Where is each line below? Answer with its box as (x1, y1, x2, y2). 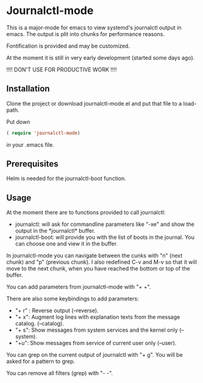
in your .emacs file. (6, 141, 54, 148)
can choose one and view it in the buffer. (15, 240, 118, 247)
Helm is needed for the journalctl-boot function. (6, 175, 126, 182)
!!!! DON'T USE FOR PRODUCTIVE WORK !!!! (6, 65, 117, 73)
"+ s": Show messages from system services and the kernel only (15, 326, 178, 334)
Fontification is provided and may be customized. (6, 42, 130, 49)
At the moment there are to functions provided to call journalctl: (6, 209, 166, 216)
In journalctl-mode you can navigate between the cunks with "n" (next (6, 252, 183, 260)
